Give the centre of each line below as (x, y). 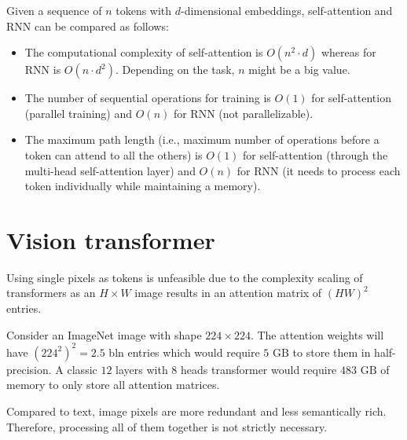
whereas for (348, 52)
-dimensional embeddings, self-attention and (287, 10)
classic (82, 369)
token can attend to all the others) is (114, 154)
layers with (142, 369)
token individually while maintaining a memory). (143, 186)
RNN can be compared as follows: (88, 26)
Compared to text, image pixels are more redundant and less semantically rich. (196, 411)
